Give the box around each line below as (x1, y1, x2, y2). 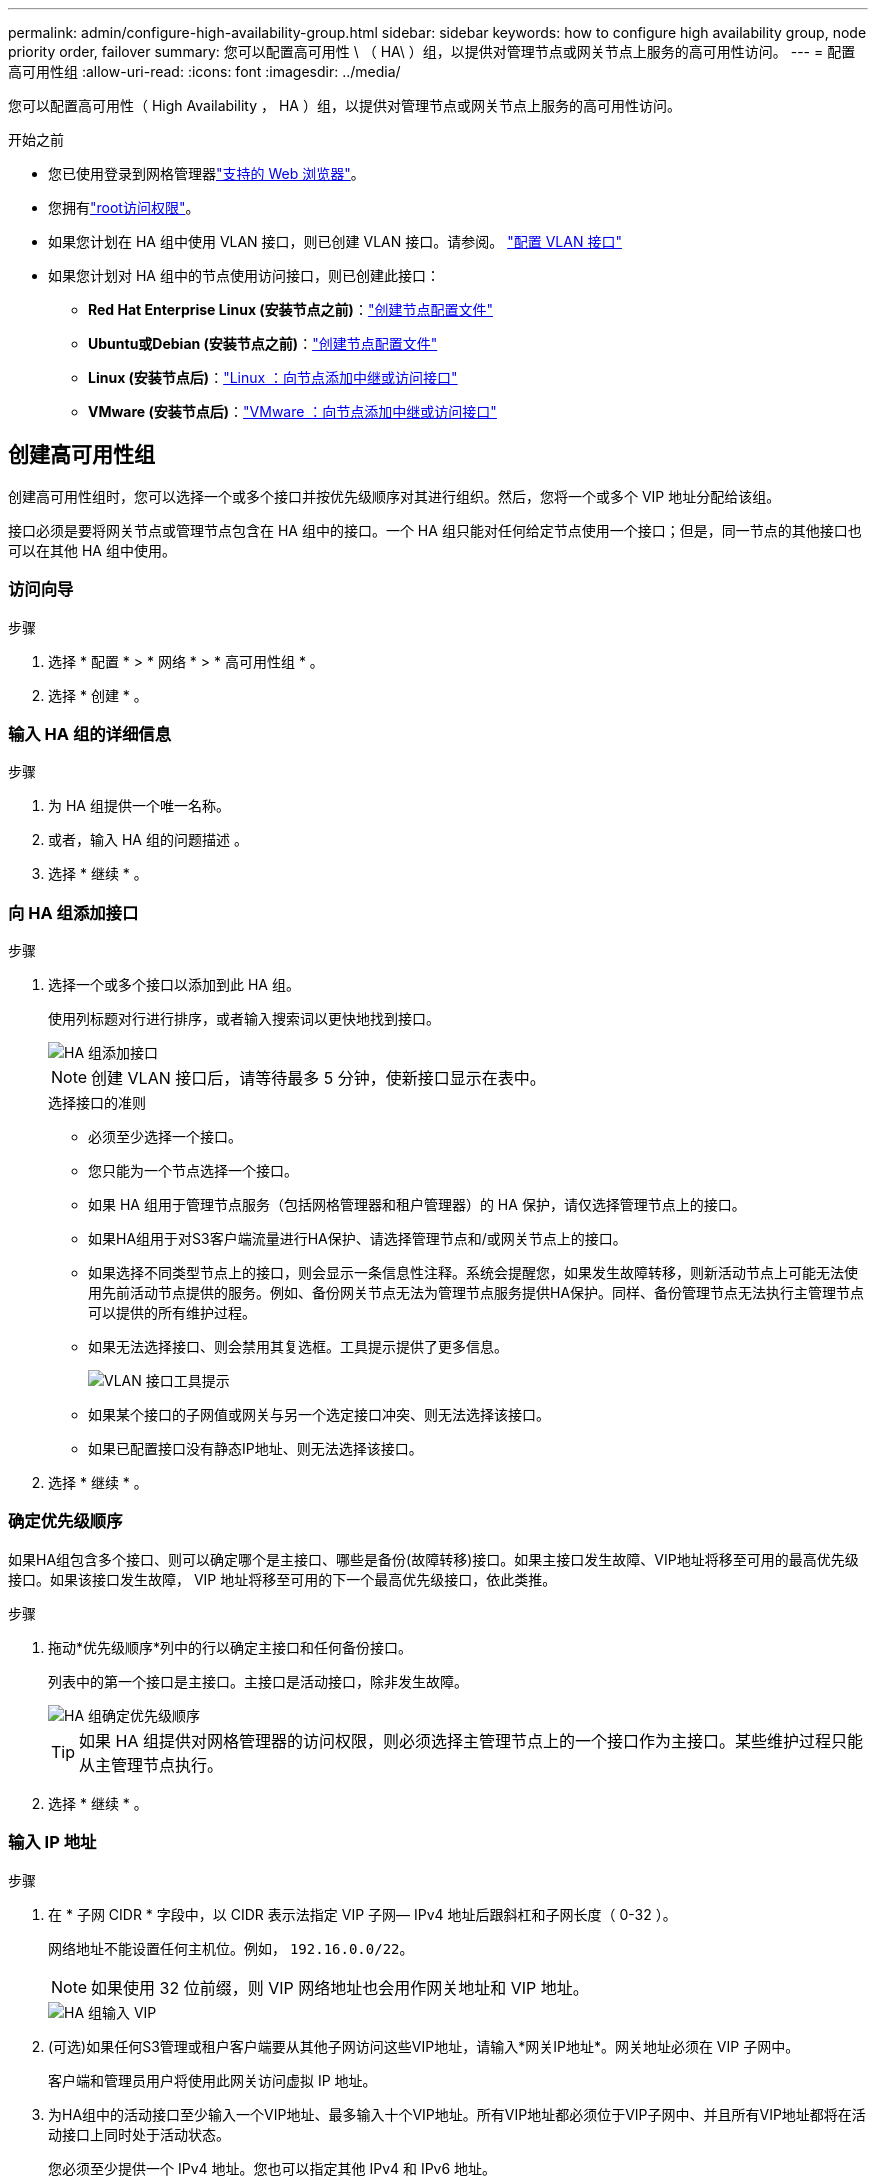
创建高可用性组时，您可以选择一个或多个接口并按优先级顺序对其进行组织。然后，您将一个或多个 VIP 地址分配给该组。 (8, 487, 781, 505)
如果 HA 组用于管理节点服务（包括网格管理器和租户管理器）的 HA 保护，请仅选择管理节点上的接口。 (88, 1196, 746, 1214)
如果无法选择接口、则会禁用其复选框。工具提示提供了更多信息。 (88, 1338, 508, 1356)
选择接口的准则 (48, 1094, 146, 1112)
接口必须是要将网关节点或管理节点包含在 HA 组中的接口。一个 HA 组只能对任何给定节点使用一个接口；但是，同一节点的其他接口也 (8, 521, 862, 539)
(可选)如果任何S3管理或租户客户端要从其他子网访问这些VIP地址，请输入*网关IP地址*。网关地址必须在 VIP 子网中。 (48, 2037, 800, 2055)
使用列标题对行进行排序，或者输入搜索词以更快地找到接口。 (48, 1010, 440, 1028)
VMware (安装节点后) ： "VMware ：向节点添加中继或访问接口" (88, 403, 497, 420)
